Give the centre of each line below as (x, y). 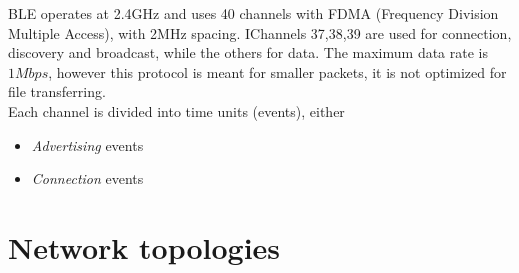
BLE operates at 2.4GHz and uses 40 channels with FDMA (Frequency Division (253, 13)
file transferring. (57, 91)
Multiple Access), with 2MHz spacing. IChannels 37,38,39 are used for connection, (260, 32)
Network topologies (144, 246)
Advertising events (87, 144)
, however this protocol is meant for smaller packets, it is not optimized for (277, 71)
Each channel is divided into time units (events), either (176, 110)
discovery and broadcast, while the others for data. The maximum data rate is (248, 52)
